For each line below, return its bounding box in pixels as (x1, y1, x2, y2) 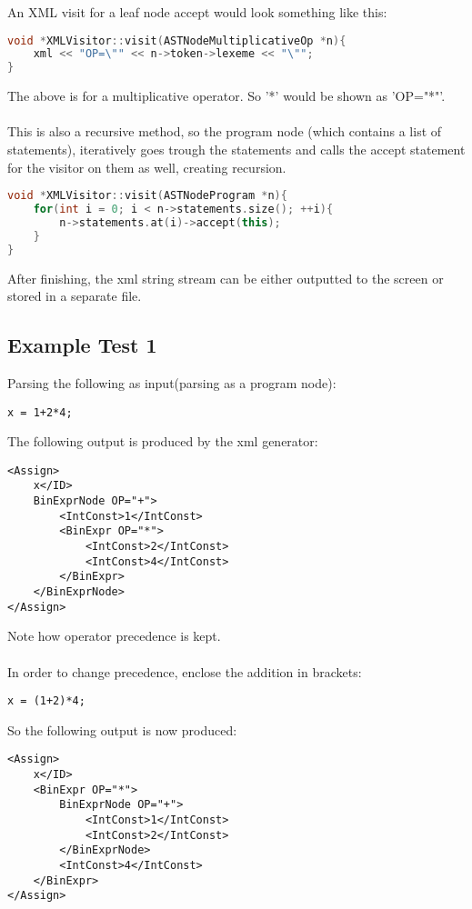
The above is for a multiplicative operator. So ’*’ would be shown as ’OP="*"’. (7, 86, 446, 105)
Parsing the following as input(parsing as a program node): (7, 373, 336, 392)
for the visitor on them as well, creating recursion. (7, 157, 286, 176)
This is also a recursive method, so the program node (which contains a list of (7, 122, 442, 141)
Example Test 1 (7, 331, 157, 359)
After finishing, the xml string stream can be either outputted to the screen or (7, 268, 444, 287)
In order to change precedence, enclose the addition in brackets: (7, 662, 362, 681)
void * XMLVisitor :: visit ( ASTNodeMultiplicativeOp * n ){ (7, 34, 346, 47)
